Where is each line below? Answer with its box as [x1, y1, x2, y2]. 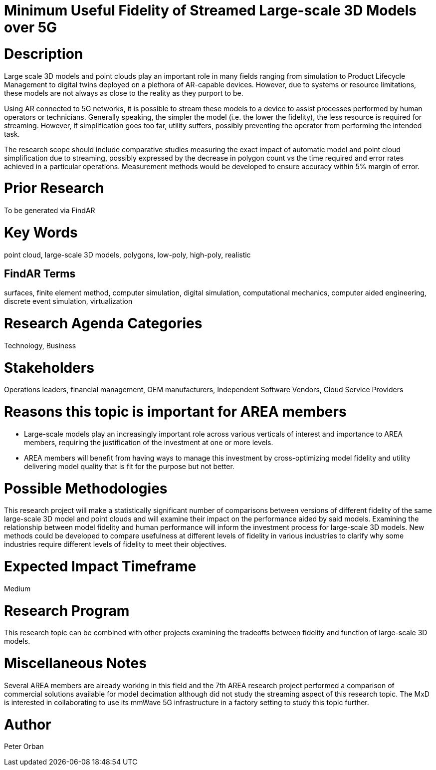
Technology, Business [4, 341, 76, 350]
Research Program [4, 602, 130, 619]
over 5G [4, 19, 57, 36]
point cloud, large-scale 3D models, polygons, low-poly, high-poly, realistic [4, 250, 251, 259]
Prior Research [4, 180, 104, 197]
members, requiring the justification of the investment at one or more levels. [24, 438, 273, 447]
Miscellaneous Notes [4, 655, 147, 672]
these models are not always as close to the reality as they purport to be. [4, 88, 243, 97]
